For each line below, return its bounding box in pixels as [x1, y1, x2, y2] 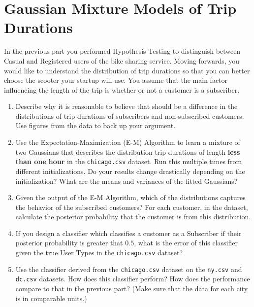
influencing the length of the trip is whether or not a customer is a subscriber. [4, 84, 240, 95]
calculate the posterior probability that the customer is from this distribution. [15, 211, 251, 222]
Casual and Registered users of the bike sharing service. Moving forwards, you [4, 55, 240, 66]
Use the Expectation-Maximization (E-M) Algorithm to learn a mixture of [15, 137, 240, 147]
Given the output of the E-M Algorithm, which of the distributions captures [15, 192, 246, 203]
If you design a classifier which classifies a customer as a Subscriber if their [15, 228, 242, 238]
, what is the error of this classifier [134, 238, 238, 248]
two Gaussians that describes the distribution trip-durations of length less [15, 146, 240, 157]
